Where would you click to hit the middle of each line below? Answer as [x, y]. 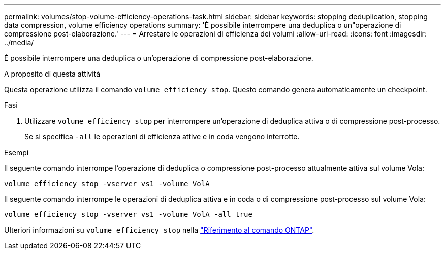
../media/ [19, 42]
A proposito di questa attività [52, 74]
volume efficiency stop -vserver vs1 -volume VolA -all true [128, 214]
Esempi [17, 152]
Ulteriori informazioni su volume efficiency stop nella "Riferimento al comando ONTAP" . [159, 230]
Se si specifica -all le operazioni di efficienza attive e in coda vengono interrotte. [162, 137]
